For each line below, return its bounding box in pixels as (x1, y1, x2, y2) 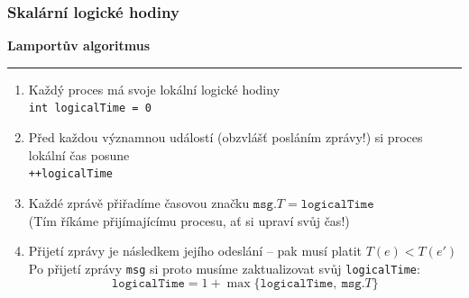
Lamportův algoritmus (7, 36, 151, 55)
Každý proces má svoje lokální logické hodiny (28, 79, 280, 98)
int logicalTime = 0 (28, 102, 152, 115)
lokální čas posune (28, 145, 130, 164)
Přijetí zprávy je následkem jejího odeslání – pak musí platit (28, 241, 362, 260)
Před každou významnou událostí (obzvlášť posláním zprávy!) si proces (28, 128, 423, 147)
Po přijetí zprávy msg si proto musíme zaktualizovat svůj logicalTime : (28, 258, 420, 277)
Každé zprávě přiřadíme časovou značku (28, 193, 250, 212)
